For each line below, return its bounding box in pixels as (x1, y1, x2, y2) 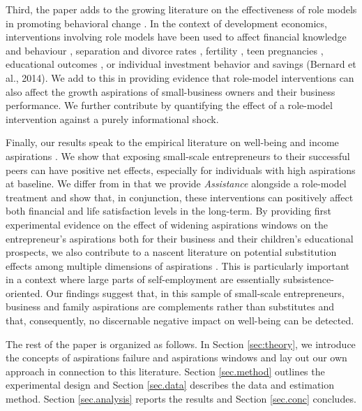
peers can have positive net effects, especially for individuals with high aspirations (6, 162, 356, 177)
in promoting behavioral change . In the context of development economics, (6, 15, 327, 30)
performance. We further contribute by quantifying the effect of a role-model (6, 98, 333, 113)
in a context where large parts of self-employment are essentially (6, 272, 280, 287)
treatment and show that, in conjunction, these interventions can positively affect (6, 189, 354, 204)
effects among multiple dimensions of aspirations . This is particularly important (6, 258, 350, 273)
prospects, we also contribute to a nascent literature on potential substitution (6, 245, 337, 259)
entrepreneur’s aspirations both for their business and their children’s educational (6, 231, 354, 245)
